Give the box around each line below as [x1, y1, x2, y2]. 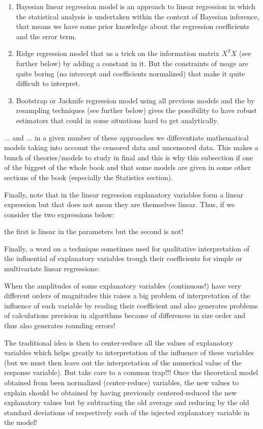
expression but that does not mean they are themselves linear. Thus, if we [4, 199, 235, 210]
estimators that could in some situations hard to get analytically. [16, 115, 219, 125]
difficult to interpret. [16, 78, 80, 89]
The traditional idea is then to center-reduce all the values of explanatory [4, 337, 233, 348]
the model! [4, 417, 37, 427]
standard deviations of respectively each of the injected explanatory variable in [4, 407, 250, 417]
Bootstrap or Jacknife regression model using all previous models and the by [16, 95, 255, 105]
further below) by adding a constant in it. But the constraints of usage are [16, 58, 248, 68]
